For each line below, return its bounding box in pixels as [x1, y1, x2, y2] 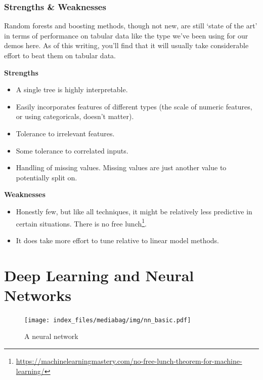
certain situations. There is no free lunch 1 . [16, 216, 147, 229]
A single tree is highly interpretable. [16, 84, 128, 95]
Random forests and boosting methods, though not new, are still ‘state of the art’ [4, 20, 257, 31]
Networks [4, 284, 72, 305]
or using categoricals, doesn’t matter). [16, 111, 134, 122]
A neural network [24, 331, 78, 341]
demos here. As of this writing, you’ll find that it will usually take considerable [4, 40, 249, 51]
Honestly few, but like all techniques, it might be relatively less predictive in [16, 206, 252, 216]
